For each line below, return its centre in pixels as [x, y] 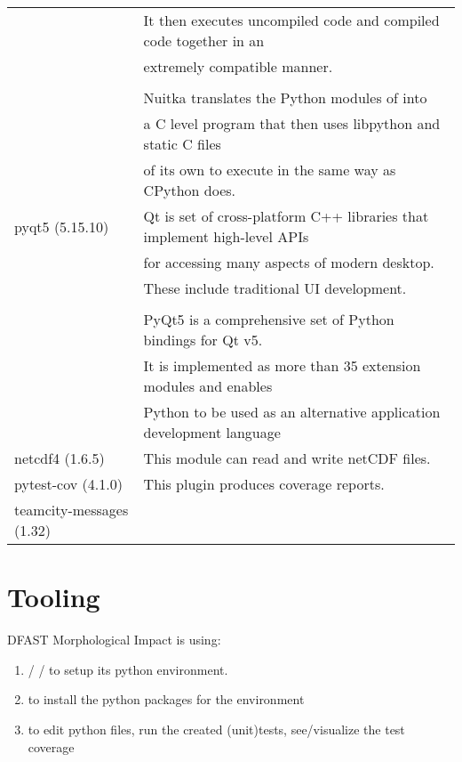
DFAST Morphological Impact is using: [114, 640]
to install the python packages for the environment [166, 699]
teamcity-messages [72, 510]
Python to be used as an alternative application [292, 412]
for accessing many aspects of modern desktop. [289, 262]
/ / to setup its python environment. [128, 669]
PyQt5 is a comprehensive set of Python [269, 319]
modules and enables [208, 386]
